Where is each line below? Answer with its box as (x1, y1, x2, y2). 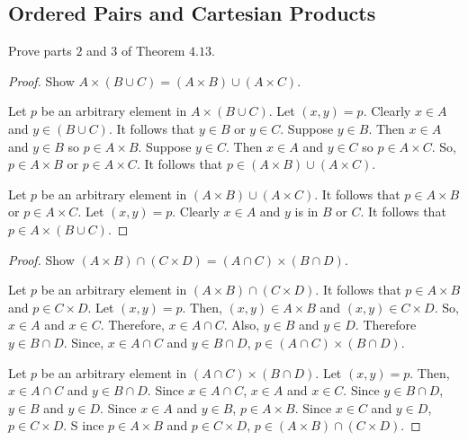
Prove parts (8, 41, 72, 60)
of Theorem (121, 41, 185, 60)
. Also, (223, 315, 260, 334)
